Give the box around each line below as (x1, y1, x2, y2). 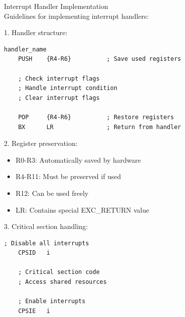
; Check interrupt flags (18, 75, 100, 82)
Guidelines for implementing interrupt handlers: (4, 10, 149, 21)
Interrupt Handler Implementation (4, 1, 108, 11)
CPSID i (18, 249, 50, 257)
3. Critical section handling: (4, 221, 88, 231)
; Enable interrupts (18, 298, 86, 305)
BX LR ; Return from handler (18, 123, 181, 131)
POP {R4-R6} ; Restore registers (18, 113, 174, 121)
